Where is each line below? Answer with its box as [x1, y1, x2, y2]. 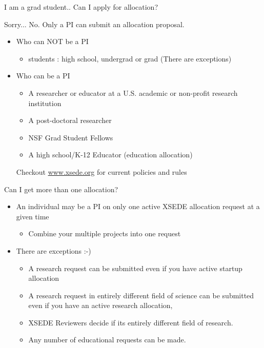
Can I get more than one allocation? [4, 183, 118, 194]
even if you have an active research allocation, [28, 300, 173, 311]
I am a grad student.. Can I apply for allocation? [4, 2, 158, 12]
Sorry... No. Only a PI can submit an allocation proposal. [4, 18, 185, 29]
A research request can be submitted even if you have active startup [28, 262, 242, 273]
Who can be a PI [16, 70, 70, 81]
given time [16, 211, 49, 221]
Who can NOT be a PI [16, 36, 89, 47]
